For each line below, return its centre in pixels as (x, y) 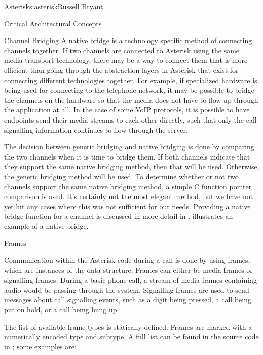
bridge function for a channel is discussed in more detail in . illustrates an (119, 216)
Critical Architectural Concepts (53, 23)
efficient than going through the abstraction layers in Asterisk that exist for (121, 70)
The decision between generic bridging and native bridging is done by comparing (129, 147)
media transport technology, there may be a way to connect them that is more (126, 60)
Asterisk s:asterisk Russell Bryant (54, 6)
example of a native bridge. (46, 226)
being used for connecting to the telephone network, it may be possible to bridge (129, 90)
